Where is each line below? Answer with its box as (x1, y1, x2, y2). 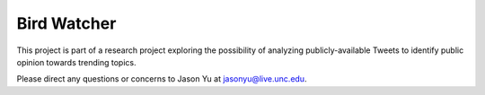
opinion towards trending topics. (16, 56, 137, 67)
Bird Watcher (16, 13, 117, 33)
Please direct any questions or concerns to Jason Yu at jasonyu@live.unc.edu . (16, 73, 307, 84)
